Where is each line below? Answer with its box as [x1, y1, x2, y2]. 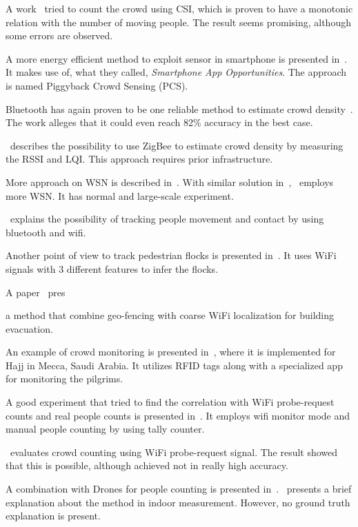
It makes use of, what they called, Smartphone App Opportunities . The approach [6, 65, 347, 79]
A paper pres [6, 285, 66, 299]
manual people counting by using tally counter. [6, 422, 205, 436]
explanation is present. [6, 508, 101, 523]
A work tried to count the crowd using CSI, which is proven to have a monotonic [6, 1, 353, 15]
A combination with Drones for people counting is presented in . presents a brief [6, 482, 352, 496]
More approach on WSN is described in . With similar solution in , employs [6, 174, 334, 189]
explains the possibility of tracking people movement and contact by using [10, 211, 324, 226]
